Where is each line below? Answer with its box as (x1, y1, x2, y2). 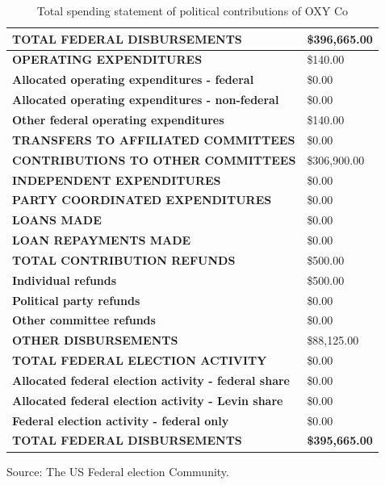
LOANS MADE (12, 211, 102, 228)
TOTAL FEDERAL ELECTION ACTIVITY (12, 352, 267, 369)
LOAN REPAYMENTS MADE (12, 232, 191, 249)
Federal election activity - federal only (12, 412, 229, 429)
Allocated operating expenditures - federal (12, 71, 254, 88)
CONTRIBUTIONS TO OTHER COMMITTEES (12, 151, 296, 168)
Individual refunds (12, 271, 117, 288)
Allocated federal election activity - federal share (12, 371, 290, 388)
